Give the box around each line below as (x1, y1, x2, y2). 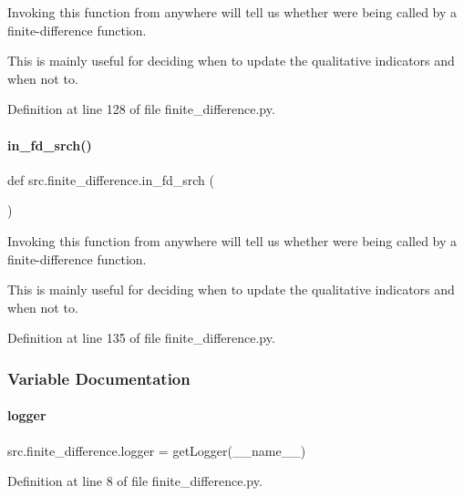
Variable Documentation (7, 367, 191, 389)
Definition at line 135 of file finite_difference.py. (7, 328, 275, 347)
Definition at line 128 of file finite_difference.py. (7, 99, 275, 119)
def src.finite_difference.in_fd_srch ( (7, 170, 215, 189)
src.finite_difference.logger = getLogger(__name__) (7, 440, 306, 460)
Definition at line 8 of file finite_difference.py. (7, 471, 263, 491)
